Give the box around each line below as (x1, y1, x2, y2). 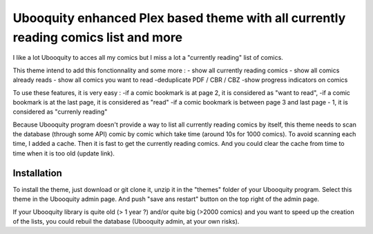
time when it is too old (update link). (12, 149, 115, 158)
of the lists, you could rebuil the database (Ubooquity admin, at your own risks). (12, 217, 240, 225)
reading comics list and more (12, 30, 183, 45)
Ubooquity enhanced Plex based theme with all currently (12, 10, 346, 25)
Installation (12, 167, 62, 179)
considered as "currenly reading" (12, 107, 108, 116)
